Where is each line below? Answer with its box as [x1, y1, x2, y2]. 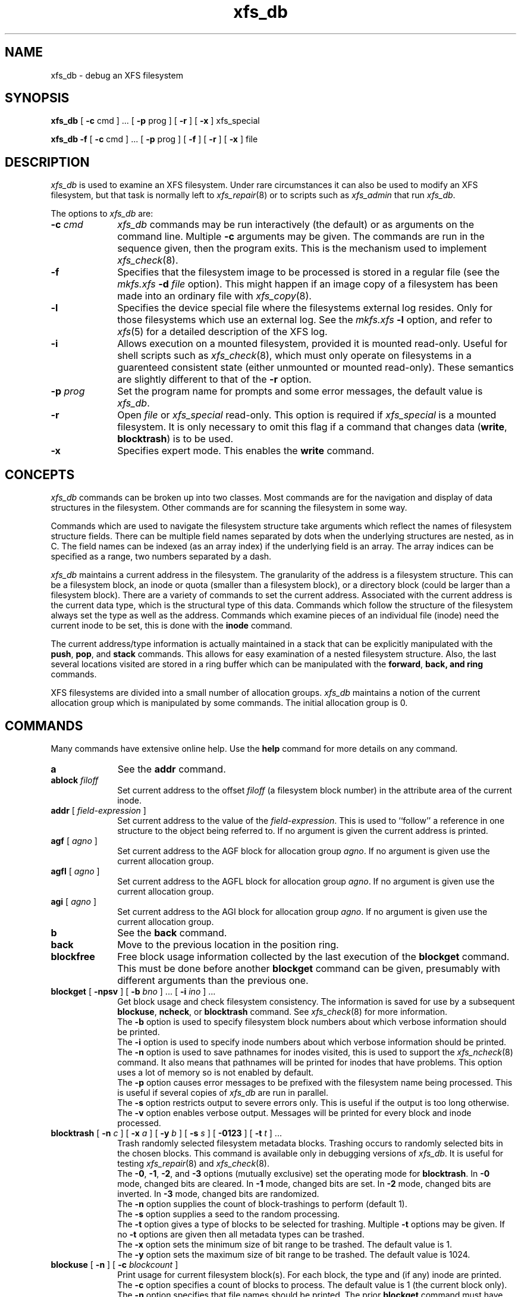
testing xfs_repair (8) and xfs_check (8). [117, 1158, 269, 1168]
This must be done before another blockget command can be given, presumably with [117, 962, 500, 974]
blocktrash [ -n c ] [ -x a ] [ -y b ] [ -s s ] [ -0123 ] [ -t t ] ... [51, 1127, 282, 1138]
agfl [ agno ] [51, 865, 100, 876]
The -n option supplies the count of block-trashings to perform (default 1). [117, 1198, 407, 1209]
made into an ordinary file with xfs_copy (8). [117, 290, 312, 302]
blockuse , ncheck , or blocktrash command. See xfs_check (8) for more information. [117, 1006, 447, 1017]
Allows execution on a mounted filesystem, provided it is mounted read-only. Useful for [117, 337, 507, 350]
